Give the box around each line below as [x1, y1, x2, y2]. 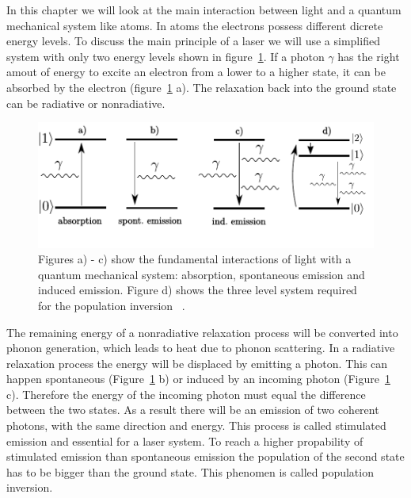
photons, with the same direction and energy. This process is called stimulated [6, 417, 386, 434]
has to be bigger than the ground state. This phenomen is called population [6, 463, 374, 480]
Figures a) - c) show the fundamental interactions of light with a [38, 251, 352, 267]
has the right [337, 48, 400, 64]
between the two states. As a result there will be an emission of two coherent [6, 401, 379, 418]
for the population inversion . [38, 297, 185, 313]
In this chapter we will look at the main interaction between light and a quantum [6, 2, 401, 17]
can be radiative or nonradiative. [6, 94, 166, 111]
